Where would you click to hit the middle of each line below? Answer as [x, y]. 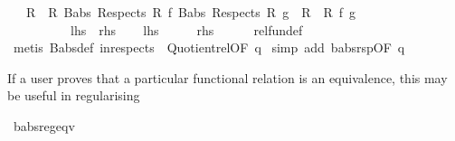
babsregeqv [44, 125]
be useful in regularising [74, 95]
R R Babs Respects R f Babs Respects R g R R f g [191, 12]
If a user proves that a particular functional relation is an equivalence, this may [227, 77]
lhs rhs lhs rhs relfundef [186, 29]
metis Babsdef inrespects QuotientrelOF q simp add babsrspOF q [209, 47]
